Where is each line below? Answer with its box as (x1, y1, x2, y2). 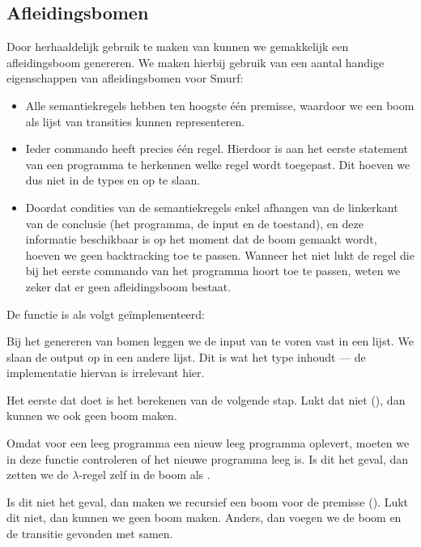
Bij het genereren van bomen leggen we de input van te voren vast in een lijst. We (6, 333, 414, 350)
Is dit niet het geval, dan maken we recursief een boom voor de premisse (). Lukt (6, 493, 409, 510)
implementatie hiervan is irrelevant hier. (6, 364, 205, 381)
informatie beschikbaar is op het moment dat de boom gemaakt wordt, (25, 231, 377, 248)
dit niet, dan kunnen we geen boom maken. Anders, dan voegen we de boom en (6, 509, 402, 526)
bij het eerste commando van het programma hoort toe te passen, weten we (25, 262, 401, 279)
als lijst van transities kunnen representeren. (25, 112, 245, 129)
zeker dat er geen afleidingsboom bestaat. (25, 278, 232, 295)
